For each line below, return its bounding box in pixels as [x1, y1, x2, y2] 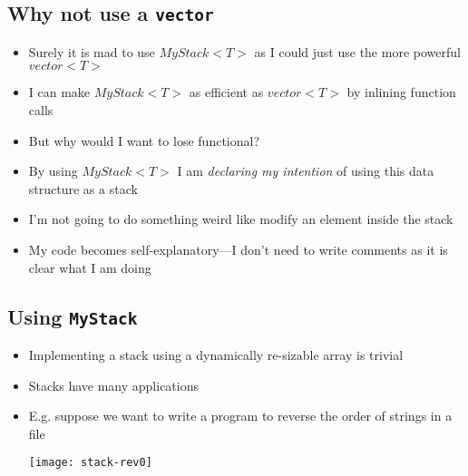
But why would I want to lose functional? [28, 131, 260, 150]
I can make [28, 83, 91, 102]
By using [28, 161, 78, 180]
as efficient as [189, 83, 264, 102]
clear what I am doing [28, 257, 151, 277]
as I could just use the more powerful [254, 42, 461, 61]
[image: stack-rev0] [28, 456, 152, 470]
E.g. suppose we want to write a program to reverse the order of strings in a [28, 406, 453, 425]
